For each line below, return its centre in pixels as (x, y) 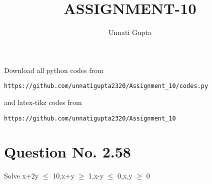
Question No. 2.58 (67, 152)
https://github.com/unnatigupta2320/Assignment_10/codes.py (106, 86)
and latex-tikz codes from (43, 102)
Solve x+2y (21, 176)
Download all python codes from (54, 70)
